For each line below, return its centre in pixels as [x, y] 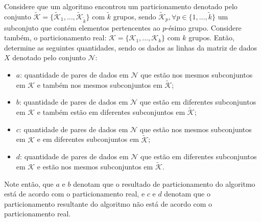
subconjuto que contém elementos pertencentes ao [82, 27]
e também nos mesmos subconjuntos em [100, 84]
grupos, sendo [135, 16]
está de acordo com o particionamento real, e [75, 194]
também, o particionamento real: [55, 38]
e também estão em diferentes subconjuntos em [111, 112]
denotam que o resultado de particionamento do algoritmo [164, 183]
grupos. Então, [211, 38]
